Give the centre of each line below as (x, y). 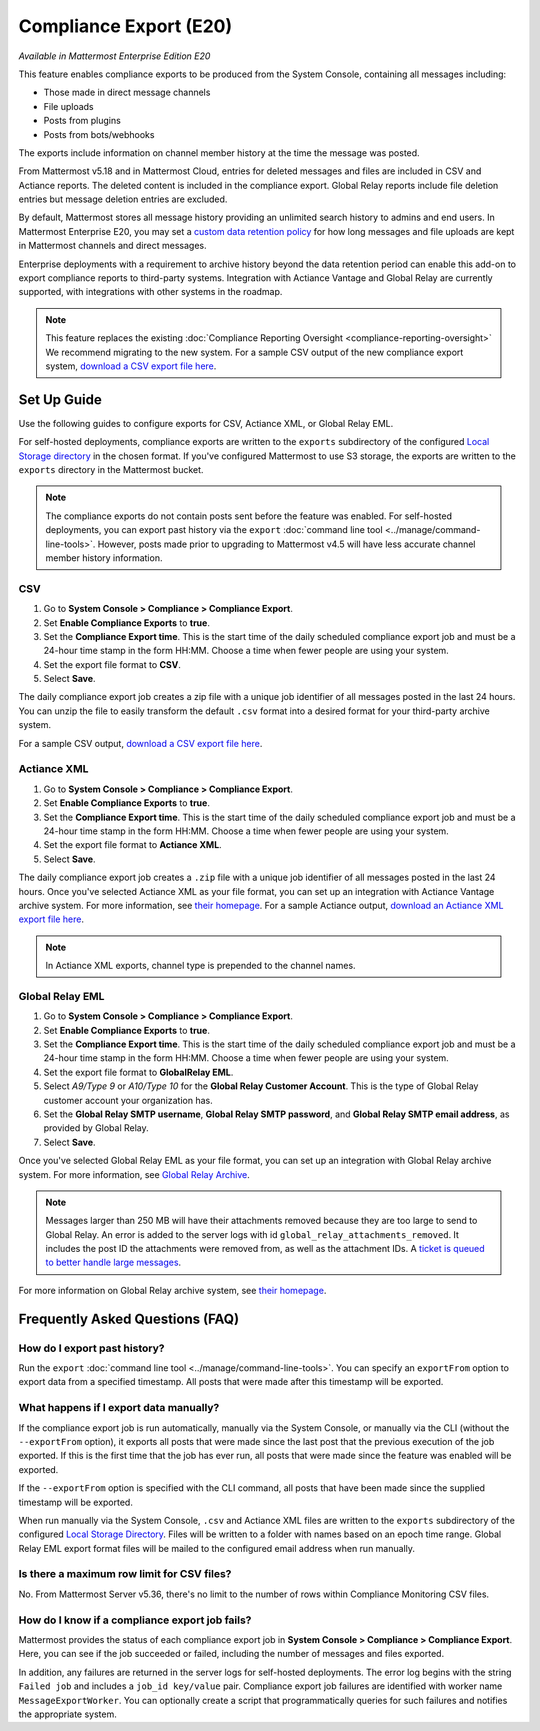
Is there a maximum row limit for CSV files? (125, 1574)
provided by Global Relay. (96, 1128)
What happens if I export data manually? (119, 1408)
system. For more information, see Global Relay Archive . (134, 1174)
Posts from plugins (82, 121)
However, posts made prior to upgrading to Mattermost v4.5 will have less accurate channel (286, 544)
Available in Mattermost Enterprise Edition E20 (114, 56)
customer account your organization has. (128, 1100)
